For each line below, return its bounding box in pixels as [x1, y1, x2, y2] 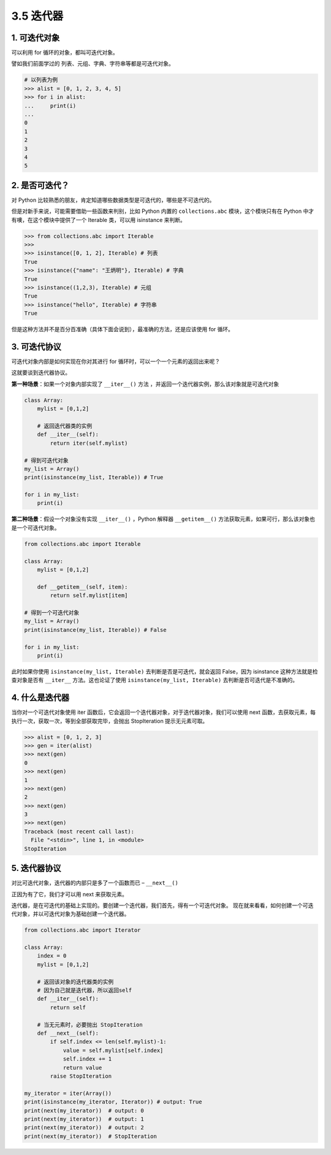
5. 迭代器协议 [11, 863, 61, 873]
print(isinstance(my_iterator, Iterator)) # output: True [24, 1099, 202, 1105]
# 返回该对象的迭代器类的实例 [37, 978, 114, 985]
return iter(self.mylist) [50, 439, 128, 447]
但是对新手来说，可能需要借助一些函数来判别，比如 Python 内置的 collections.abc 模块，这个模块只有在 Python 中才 [11, 207, 314, 215]
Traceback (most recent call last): [24, 828, 135, 835]
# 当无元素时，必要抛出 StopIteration [37, 1021, 143, 1028]
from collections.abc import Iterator [24, 927, 141, 934]
